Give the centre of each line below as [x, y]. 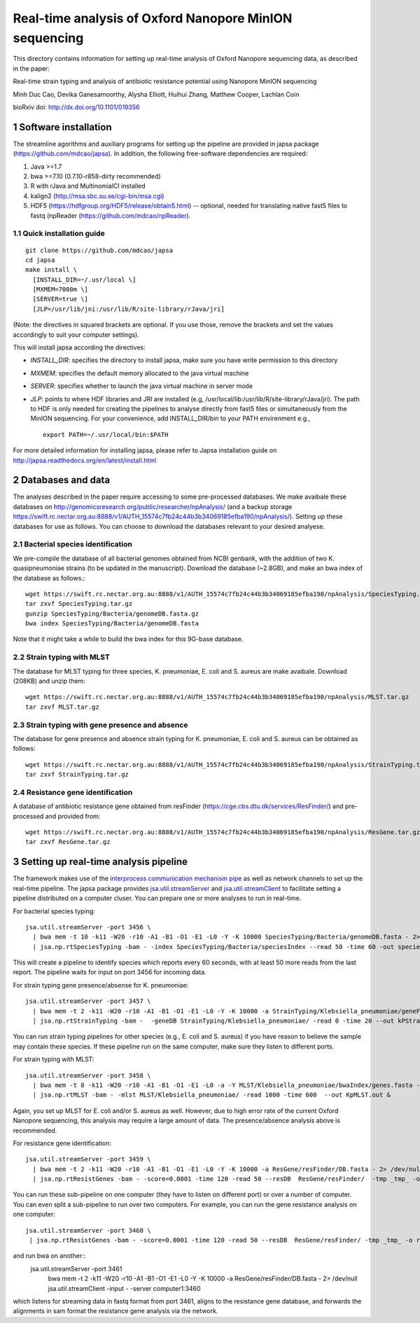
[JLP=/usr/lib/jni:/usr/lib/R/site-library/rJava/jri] [129, 309]
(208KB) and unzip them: [49, 681]
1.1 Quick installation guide [59, 233]
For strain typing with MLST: [54, 1059]
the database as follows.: [49, 578]
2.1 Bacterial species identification [72, 544]
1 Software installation [62, 127]
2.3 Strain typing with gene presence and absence [100, 725]
